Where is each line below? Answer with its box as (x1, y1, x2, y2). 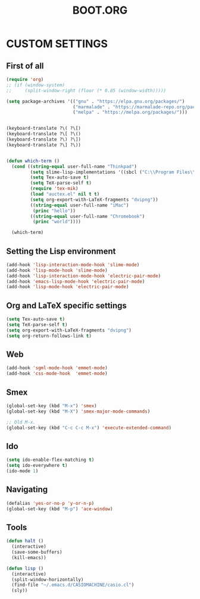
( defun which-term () (6, 158, 60, 164)
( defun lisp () (6, 565, 44, 572)
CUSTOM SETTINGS (6, 37, 108, 51)
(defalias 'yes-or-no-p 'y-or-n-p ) (6, 500, 95, 506)
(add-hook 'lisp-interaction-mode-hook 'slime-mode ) (6, 261, 140, 268)
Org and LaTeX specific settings (6, 300, 127, 310)
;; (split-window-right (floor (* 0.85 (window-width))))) (6, 88, 167, 93)
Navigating (6, 485, 48, 495)
